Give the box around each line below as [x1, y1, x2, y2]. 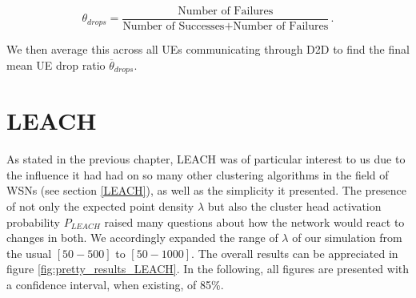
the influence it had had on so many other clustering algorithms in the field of [6, 166, 389, 183]
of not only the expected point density [6, 198, 194, 215]
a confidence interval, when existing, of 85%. [6, 276, 224, 292]
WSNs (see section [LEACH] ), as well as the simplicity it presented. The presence [6, 182, 406, 199]
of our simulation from [292, 229, 402, 246]
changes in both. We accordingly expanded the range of [6, 229, 278, 246]
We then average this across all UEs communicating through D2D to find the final [6, 41, 410, 58]
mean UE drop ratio [6, 56, 106, 73]
